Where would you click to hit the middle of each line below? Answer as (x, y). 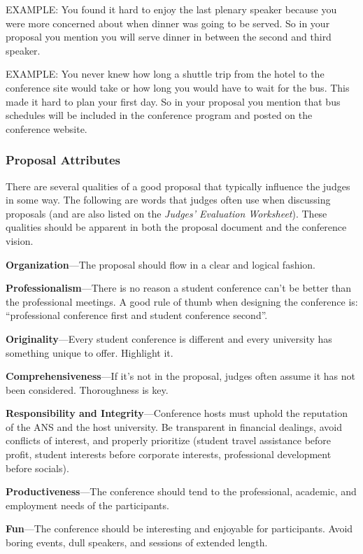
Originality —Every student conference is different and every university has (169, 338)
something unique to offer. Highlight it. (90, 352)
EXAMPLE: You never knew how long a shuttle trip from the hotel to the (165, 74)
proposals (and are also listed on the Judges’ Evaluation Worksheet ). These (166, 213)
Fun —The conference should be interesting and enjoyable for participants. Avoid (179, 528)
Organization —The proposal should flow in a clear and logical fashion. (161, 264)
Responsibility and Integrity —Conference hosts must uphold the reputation (177, 413)
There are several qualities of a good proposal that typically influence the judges (178, 186)
